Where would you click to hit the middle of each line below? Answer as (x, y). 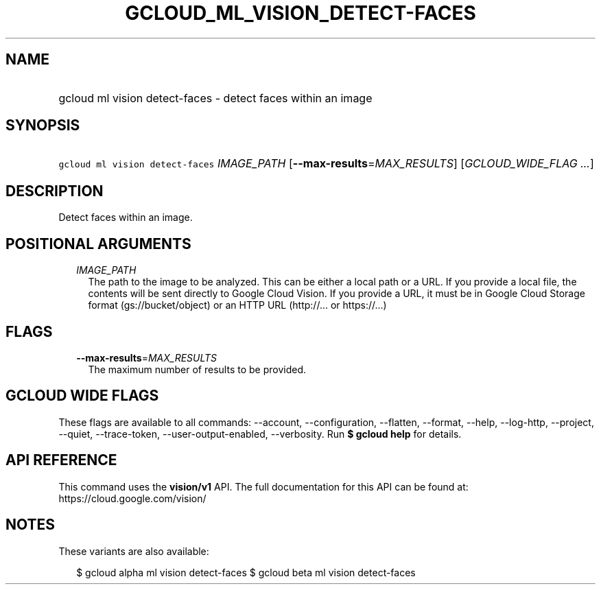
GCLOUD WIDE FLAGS (82, 396)
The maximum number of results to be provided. (197, 369)
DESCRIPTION (55, 191)
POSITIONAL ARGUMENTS (98, 244)
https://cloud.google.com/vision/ (132, 498)
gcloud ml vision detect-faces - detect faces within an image (215, 98)
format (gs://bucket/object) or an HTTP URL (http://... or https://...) (237, 305)
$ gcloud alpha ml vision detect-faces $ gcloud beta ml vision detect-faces (246, 572)
